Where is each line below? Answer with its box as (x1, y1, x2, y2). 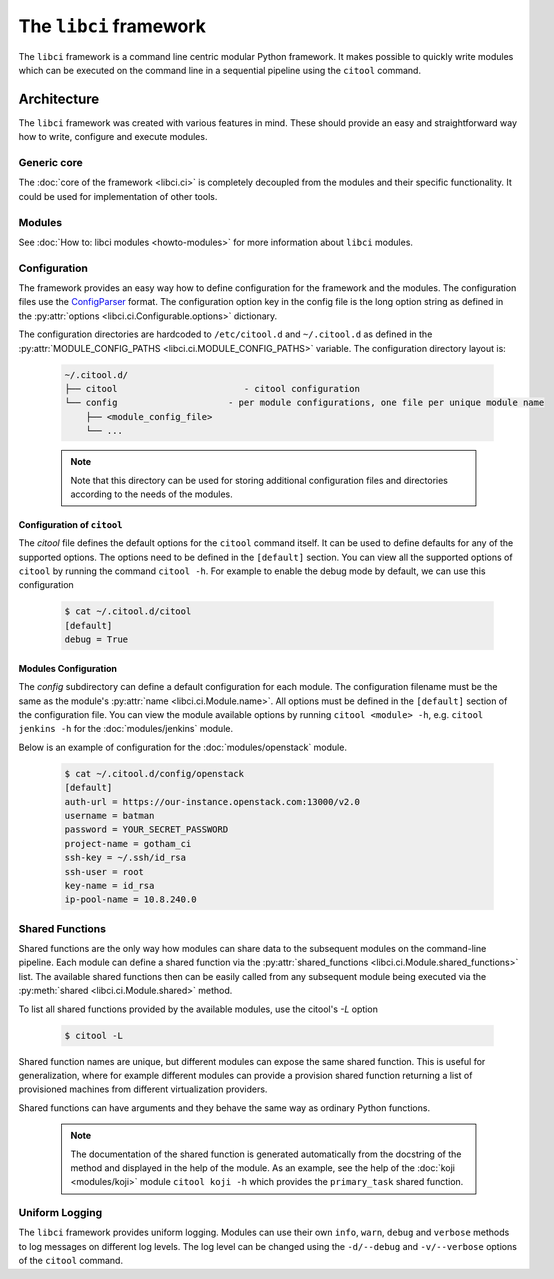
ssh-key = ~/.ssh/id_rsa (64, 852, 187, 864)
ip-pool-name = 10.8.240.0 (64, 894, 197, 905)
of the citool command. (18, 1255, 124, 1267)
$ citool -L (64, 1030, 124, 1041)
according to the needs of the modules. (70, 488, 234, 500)
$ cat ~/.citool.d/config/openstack (64, 768, 245, 779)
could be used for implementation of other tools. (18, 190, 218, 202)
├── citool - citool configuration (64, 383, 360, 394)
